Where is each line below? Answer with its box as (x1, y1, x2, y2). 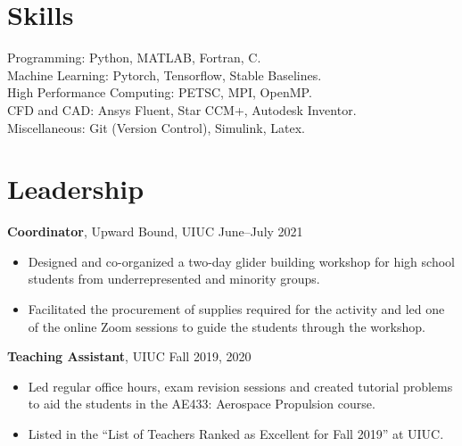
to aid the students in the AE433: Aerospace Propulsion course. (28, 394, 375, 413)
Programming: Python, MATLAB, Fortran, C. (7, 48, 261, 67)
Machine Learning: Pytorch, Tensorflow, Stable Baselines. (7, 65, 322, 84)
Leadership (7, 170, 144, 207)
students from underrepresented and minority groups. (28, 269, 320, 288)
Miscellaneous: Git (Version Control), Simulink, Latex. (7, 118, 305, 136)
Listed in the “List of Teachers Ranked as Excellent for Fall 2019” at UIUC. (28, 424, 444, 442)
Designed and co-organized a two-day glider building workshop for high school (28, 252, 455, 270)
